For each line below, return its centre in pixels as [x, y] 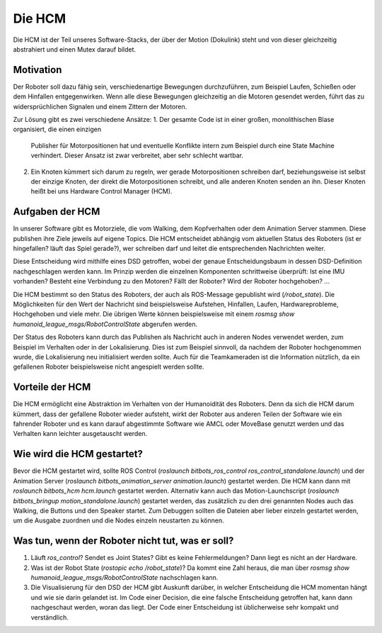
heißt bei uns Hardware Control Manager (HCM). [102, 191]
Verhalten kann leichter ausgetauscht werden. [80, 434]
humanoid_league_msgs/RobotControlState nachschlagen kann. [125, 577]
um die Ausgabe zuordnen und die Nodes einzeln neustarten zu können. [118, 520]
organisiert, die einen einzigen [57, 129]
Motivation [37, 70]
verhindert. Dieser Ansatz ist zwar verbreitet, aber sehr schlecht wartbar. [137, 155]
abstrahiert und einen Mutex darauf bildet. [75, 49]
